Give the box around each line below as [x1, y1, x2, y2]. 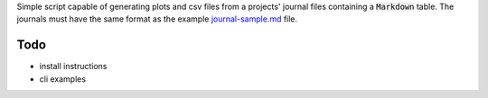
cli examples [39, 73, 86, 85]
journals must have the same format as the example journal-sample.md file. [16, 13, 298, 24]
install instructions [39, 61, 108, 72]
